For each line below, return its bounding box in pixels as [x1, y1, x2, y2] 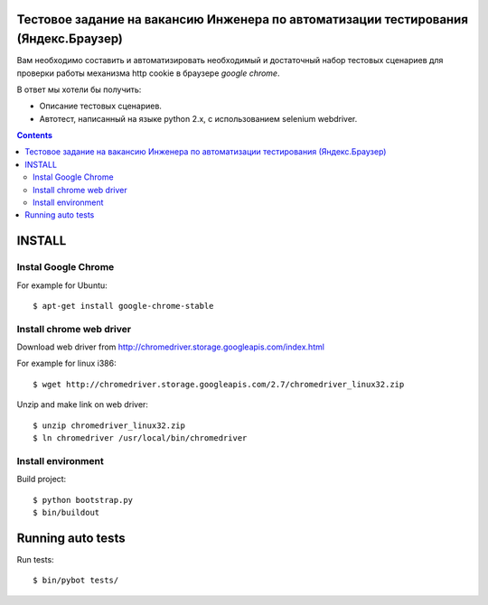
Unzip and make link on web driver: [16, 399, 149, 410]
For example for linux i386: [16, 358, 117, 369]
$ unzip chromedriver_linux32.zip [33, 420, 185, 431]
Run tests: [16, 554, 54, 564]
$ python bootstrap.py [33, 495, 134, 505]
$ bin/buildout [33, 507, 100, 517]
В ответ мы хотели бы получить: [16, 84, 142, 95]
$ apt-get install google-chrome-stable [33, 301, 214, 311]
